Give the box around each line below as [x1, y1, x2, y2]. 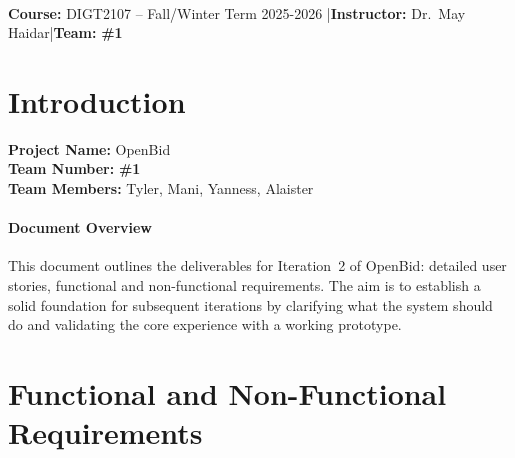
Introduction [8, 80, 186, 121]
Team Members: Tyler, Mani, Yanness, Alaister [8, 178, 314, 199]
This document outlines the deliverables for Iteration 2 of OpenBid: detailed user [8, 255, 507, 276]
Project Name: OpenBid [8, 138, 171, 159]
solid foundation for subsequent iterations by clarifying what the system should [8, 294, 493, 315]
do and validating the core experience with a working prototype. [8, 314, 402, 335]
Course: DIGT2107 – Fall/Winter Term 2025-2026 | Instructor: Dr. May [8, 2, 466, 23]
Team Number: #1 [8, 158, 141, 179]
